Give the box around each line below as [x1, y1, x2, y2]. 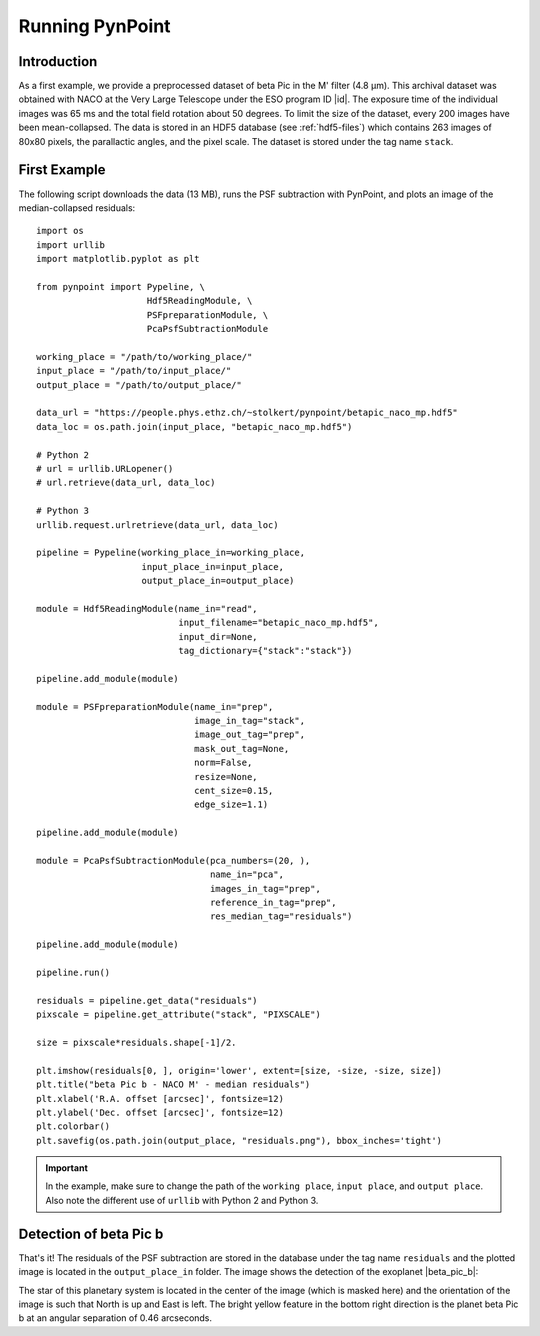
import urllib [36, 239, 105, 250]
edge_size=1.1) [193, 799, 269, 810]
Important [45, 1162, 89, 1174]
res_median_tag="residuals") [210, 911, 353, 922]
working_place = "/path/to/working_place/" [36, 351, 253, 362]
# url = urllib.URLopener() [36, 463, 174, 474]
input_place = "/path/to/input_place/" [36, 365, 232, 377]
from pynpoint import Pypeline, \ [36, 281, 205, 292]
